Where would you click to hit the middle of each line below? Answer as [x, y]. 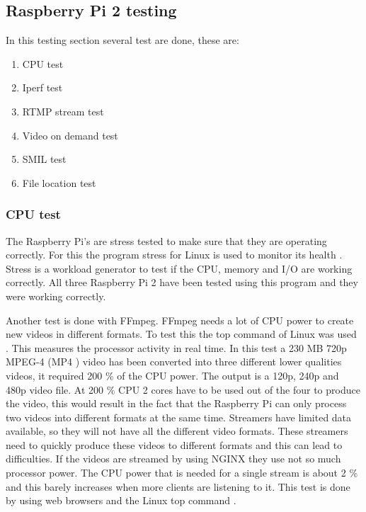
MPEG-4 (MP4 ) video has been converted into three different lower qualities [174, 362]
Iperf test [42, 87]
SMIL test [44, 159]
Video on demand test [70, 135]
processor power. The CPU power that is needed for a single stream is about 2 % [182, 473]
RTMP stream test [63, 111]
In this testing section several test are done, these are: [122, 40]
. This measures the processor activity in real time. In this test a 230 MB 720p [176, 347]
